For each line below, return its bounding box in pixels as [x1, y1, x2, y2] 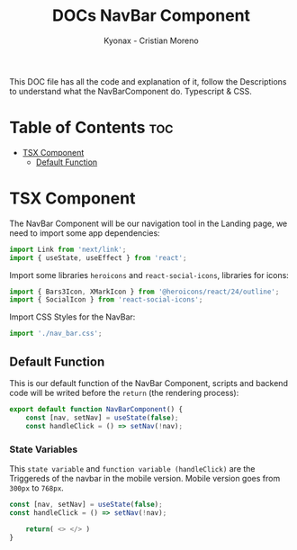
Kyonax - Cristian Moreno [103, 35, 200, 46]
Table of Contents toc [9, 118, 174, 138]
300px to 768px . [9, 482, 65, 493]
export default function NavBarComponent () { [9, 405, 183, 414]
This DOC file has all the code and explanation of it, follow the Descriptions [9, 76, 287, 86]
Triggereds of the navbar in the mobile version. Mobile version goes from [9, 473, 281, 483]
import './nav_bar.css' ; [9, 329, 103, 338]
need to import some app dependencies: [9, 227, 160, 239]
